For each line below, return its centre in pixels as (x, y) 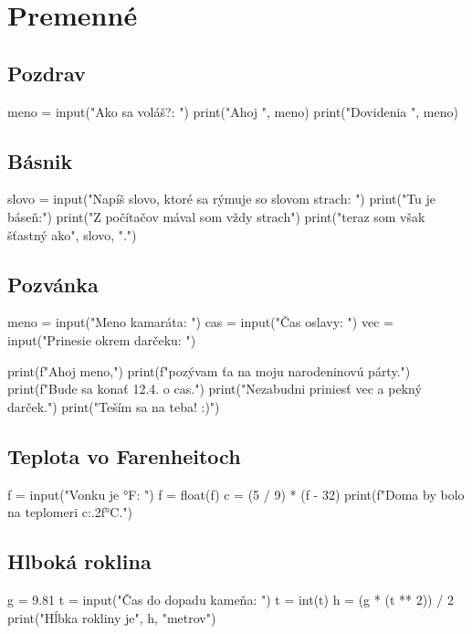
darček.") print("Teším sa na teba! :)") (114, 406)
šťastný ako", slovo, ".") (72, 234)
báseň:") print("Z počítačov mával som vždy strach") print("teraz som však (216, 216)
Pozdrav (47, 73)
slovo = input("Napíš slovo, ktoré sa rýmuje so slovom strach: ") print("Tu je (222, 199)
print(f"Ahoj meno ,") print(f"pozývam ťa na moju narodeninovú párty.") (209, 370)
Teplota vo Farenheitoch (124, 455)
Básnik (40, 160)
